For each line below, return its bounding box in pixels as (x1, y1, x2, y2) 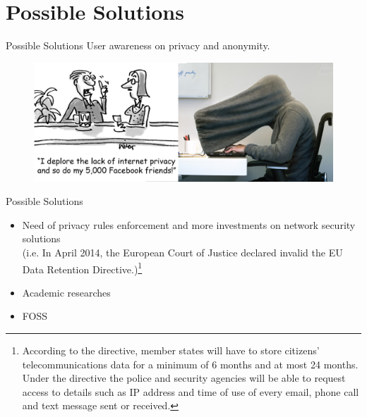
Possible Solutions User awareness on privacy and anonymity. (6, 38, 270, 53)
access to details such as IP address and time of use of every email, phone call (22, 384, 359, 399)
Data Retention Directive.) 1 (22, 259, 143, 276)
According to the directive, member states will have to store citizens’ (22, 343, 320, 358)
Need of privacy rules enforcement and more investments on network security (22, 217, 356, 232)
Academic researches (22, 285, 111, 299)
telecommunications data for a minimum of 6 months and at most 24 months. (22, 356, 359, 371)
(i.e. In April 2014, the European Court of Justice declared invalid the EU (22, 245, 343, 260)
